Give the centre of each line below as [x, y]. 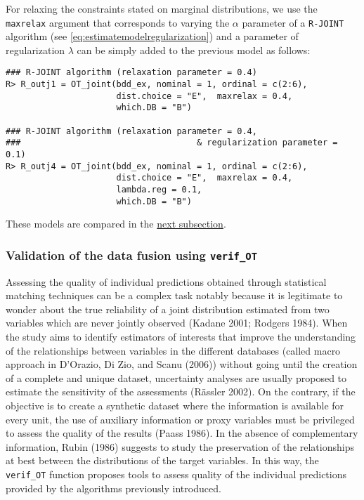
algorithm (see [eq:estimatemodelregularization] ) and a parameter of [152, 36]
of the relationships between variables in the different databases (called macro [173, 350]
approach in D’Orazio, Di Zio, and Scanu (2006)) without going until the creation [182, 364]
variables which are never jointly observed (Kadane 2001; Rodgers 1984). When [177, 323]
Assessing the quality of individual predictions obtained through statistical [166, 281]
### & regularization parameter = [172, 143]
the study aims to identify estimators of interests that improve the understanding [181, 337]
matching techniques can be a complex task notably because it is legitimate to [174, 295]
